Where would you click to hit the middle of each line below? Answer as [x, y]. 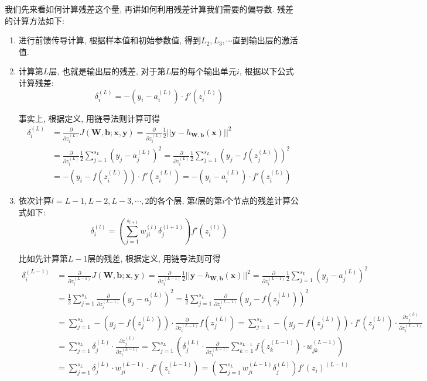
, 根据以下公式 [267, 71]
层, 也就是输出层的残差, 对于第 [107, 71]
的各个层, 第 [172, 200]
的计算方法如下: [35, 20]
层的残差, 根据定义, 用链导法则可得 [154, 258]
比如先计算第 [43, 258]
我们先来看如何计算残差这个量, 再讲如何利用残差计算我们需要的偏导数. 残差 [149, 9]
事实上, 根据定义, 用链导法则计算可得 [89, 118]
